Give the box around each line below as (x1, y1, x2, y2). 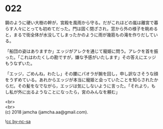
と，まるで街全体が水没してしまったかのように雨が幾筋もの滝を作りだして (5, 32, 154, 37)
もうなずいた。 (5, 60, 35, 66)
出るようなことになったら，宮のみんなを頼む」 (26, 89, 120, 95)
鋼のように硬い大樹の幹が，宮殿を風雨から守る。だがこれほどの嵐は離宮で (5, 19, 154, 25)
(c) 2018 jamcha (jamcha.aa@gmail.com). (5, 109, 89, 115)
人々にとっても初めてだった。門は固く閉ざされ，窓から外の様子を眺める (13, 25, 158, 32)
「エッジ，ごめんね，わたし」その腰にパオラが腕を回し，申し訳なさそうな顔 (5, 71, 159, 76)
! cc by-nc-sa (5, 118, 31, 124)
